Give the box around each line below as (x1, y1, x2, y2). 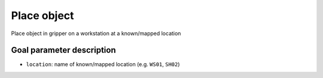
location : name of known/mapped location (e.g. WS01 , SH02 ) (26, 61, 180, 68)
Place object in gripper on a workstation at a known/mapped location (11, 30, 181, 37)
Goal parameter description (11, 45, 116, 55)
